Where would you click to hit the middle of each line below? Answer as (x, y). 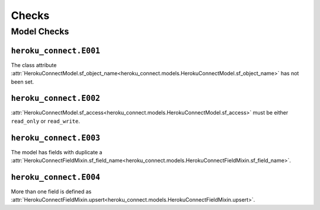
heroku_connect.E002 (56, 98)
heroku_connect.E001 (56, 51)
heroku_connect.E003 (56, 138)
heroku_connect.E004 (56, 177)
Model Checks (40, 31)
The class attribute (34, 65)
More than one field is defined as (51, 192)
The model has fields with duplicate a (57, 152)
